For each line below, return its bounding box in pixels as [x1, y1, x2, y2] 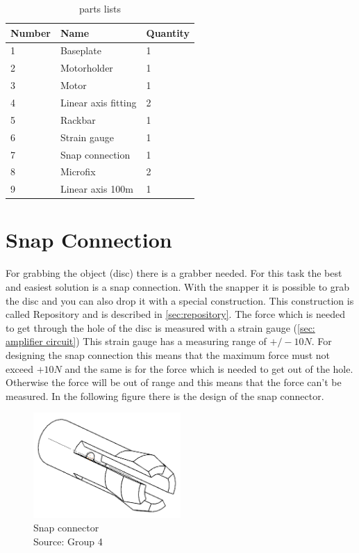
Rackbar [60, 112, 96, 127]
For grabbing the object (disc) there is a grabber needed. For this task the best [6, 266, 342, 280]
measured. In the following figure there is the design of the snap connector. [6, 388, 324, 403]
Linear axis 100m [60, 182, 133, 196]
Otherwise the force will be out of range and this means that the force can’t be [6, 375, 342, 390]
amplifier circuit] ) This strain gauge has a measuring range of [6, 334, 267, 348]
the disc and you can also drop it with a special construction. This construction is [6, 293, 354, 307]
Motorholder [60, 61, 113, 75]
